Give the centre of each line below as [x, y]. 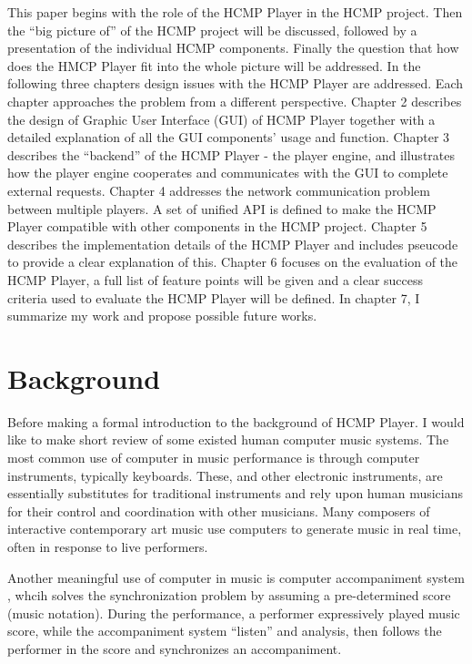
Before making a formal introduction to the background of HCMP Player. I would [236, 421]
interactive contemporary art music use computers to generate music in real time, [235, 529]
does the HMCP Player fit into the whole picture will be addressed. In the [214, 65]
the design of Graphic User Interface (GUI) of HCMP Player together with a [221, 119]
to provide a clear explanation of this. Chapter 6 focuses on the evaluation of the [233, 262]
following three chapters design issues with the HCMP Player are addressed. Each [236, 83]
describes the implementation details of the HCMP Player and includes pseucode [233, 244]
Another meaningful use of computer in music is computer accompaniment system [236, 577]
